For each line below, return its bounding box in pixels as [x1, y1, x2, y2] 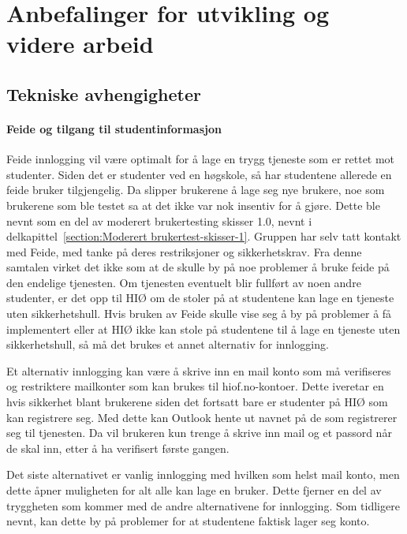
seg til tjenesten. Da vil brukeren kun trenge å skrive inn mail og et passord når [6, 424, 392, 441]
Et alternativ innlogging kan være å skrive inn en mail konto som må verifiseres [6, 362, 391, 379]
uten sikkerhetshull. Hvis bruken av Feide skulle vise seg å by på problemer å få [6, 305, 392, 322]
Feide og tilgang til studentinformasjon [6, 120, 222, 136]
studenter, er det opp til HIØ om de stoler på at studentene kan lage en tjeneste [6, 289, 394, 306]
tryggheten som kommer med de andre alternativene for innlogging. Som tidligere [6, 497, 400, 513]
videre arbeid [6, 28, 154, 60]
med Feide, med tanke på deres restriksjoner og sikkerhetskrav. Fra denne [6, 243, 362, 260]
